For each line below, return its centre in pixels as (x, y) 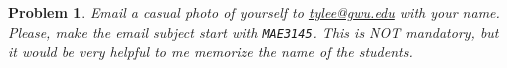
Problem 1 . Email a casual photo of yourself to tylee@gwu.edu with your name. (254, 12)
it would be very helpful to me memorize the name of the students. (210, 51)
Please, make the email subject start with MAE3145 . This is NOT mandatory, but (253, 31)
